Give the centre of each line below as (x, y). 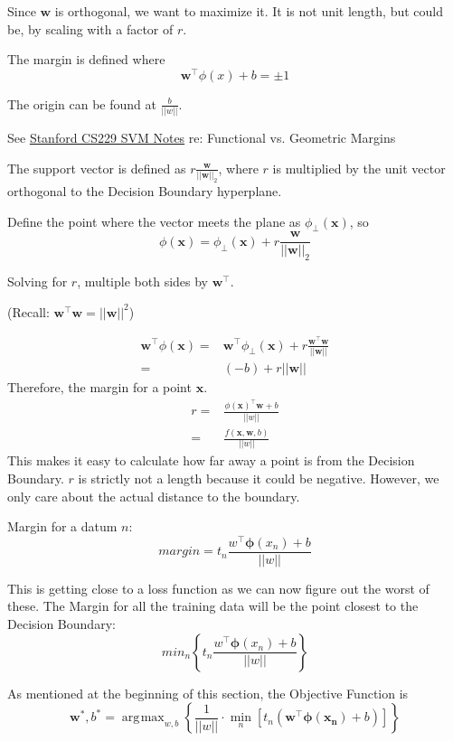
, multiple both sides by (143, 281)
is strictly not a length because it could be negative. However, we (259, 478)
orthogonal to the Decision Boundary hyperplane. (145, 191)
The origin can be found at (82, 103)
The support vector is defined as (97, 168)
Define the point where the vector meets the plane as (154, 221)
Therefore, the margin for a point (99, 386)
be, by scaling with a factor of (90, 28)
